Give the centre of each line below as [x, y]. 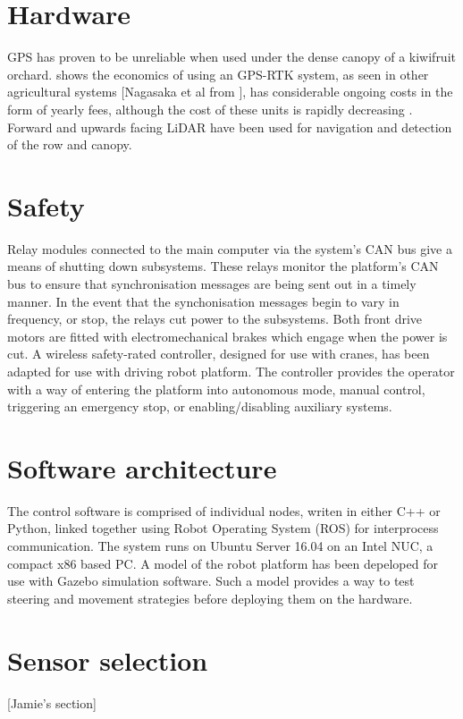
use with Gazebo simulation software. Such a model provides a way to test [211, 581]
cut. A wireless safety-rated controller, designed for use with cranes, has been [219, 354]
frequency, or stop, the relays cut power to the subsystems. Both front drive [215, 319]
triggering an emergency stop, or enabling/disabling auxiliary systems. [200, 406]
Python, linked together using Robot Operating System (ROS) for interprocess [223, 528]
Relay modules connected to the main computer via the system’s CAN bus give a [230, 248]
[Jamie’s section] [52, 702]
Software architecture [142, 467]
